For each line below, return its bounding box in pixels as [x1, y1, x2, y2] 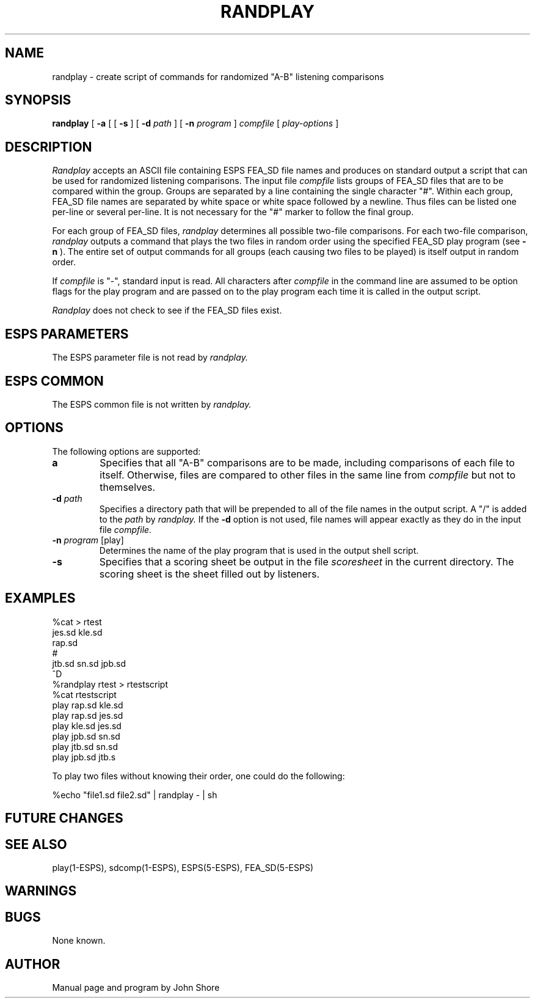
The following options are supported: [52, 446, 201, 457]
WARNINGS [5, 883, 77, 899]
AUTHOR [5, 956, 60, 972]
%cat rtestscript [52, 689, 117, 700]
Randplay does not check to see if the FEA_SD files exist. [52, 305, 282, 316]
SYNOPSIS [5, 92, 71, 108]
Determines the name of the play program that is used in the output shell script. [99, 545, 419, 556]
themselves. [100, 480, 156, 493]
